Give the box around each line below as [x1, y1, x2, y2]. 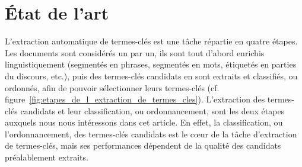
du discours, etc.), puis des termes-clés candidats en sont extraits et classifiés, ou [5, 69, 298, 82]
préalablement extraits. [5, 151, 88, 163]
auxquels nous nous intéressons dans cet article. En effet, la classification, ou [5, 116, 283, 129]
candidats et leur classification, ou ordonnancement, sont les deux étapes [20, 104, 285, 117]
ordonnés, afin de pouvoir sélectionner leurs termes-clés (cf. [5, 81, 220, 94]
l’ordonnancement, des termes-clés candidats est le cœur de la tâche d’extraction [5, 127, 297, 140]
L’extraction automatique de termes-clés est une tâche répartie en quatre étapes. [5, 35, 298, 47]
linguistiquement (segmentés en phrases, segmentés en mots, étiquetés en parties [5, 58, 297, 70]
